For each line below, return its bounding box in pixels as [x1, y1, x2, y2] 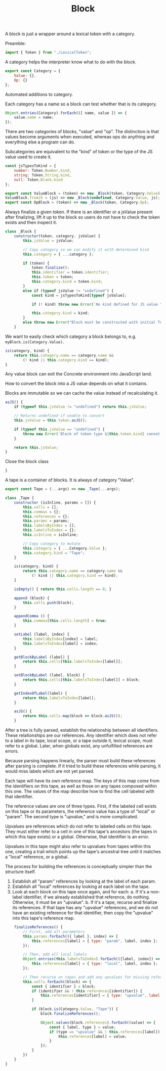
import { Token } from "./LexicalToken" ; [5, 50, 92, 55]
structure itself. [5, 869, 36, 875]
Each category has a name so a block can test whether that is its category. [5, 101, 157, 107]
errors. [5, 748, 19, 754]
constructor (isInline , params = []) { [14, 500, 96, 505]
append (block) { [14, 596, 50, 601]
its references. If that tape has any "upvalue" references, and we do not [12, 905, 158, 911]
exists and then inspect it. [5, 220, 58, 226]
